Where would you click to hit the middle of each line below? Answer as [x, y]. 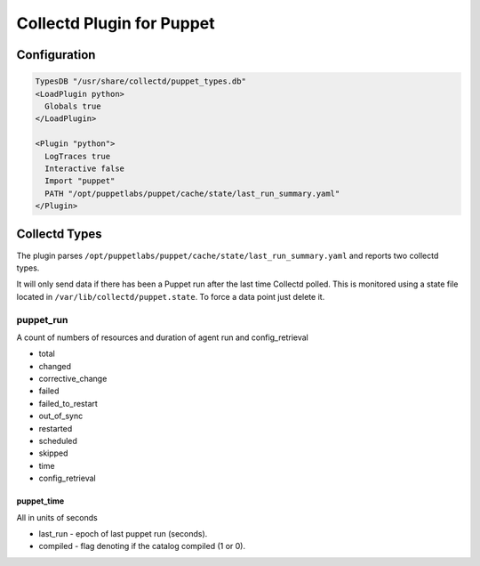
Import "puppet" [80, 181]
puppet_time [40, 501]
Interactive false [84, 168]
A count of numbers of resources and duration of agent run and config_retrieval [162, 337]
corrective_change [73, 379]
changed [55, 366]
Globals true [73, 106]
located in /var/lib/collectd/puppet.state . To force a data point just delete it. [171, 296]
